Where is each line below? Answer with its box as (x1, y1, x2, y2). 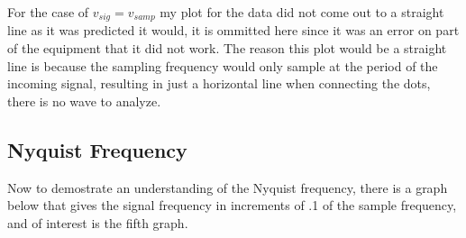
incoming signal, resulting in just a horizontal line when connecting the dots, (7, 74, 431, 93)
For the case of (7, 3, 89, 21)
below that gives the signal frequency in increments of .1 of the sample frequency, (7, 196, 457, 215)
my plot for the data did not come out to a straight (160, 3, 444, 21)
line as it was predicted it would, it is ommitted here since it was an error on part (7, 21, 460, 40)
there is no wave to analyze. (7, 91, 161, 110)
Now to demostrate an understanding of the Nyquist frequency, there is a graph (7, 178, 448, 197)
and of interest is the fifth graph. (7, 213, 188, 232)
